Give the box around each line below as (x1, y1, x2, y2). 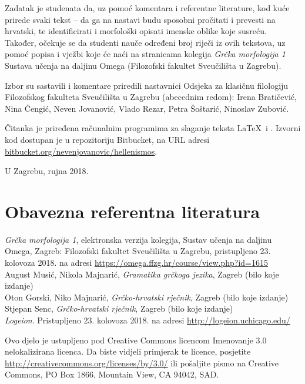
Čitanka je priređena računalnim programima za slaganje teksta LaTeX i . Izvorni (5, 122, 301, 134)
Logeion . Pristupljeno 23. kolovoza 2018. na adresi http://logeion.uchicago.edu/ (5, 314, 290, 326)
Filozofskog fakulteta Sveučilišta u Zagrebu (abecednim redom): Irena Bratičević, (5, 91, 297, 103)
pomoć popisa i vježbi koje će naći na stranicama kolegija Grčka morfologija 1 (5, 48, 286, 60)
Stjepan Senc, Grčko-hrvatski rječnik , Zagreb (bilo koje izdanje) (5, 302, 233, 315)
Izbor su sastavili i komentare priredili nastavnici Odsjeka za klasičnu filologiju (5, 79, 289, 91)
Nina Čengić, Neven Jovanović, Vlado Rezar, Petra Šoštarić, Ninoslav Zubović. (5, 102, 289, 114)
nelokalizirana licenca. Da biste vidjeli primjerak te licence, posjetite (5, 345, 251, 358)
